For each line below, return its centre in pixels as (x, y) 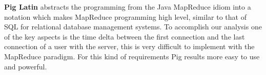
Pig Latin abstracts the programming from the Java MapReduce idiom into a (128, 7)
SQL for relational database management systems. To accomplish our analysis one (133, 27)
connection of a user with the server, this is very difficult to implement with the (129, 46)
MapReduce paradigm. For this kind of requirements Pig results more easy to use (132, 56)
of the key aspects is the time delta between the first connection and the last (125, 36)
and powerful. (26, 66)
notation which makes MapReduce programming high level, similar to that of (125, 16)
